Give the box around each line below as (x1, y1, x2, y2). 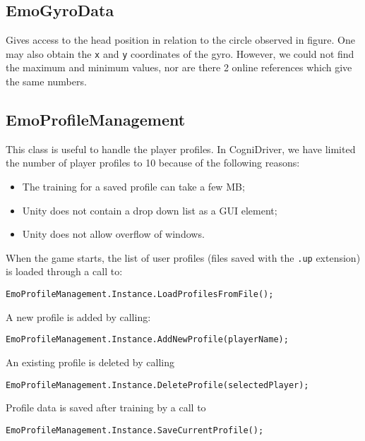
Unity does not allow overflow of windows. (22, 226, 205, 241)
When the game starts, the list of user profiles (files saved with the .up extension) (6, 250, 361, 265)
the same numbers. (6, 74, 87, 89)
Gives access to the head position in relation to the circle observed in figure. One (6, 32, 355, 47)
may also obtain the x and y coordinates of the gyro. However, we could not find (6, 46, 354, 61)
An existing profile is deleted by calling (6, 354, 174, 369)
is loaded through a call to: (6, 264, 123, 279)
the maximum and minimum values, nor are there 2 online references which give (6, 60, 352, 75)
